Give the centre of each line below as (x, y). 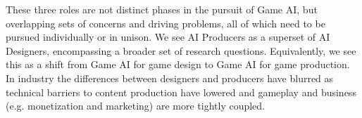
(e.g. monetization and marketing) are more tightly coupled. (136, 106)
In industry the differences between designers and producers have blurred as (170, 78)
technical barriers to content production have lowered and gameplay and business (181, 92)
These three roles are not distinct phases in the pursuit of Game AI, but (162, 9)
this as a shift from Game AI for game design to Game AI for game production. (178, 64)
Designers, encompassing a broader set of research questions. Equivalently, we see (181, 50)
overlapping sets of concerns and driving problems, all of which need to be (166, 23)
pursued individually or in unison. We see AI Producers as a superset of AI (168, 37)
